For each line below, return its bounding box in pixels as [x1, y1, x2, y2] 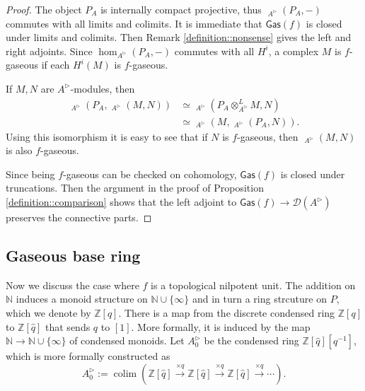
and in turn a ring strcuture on [192, 291, 327, 306]
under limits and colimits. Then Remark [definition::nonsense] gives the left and [6, 30, 352, 45]
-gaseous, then [237, 129, 299, 144]
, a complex [268, 43, 319, 58]
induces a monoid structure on [16, 291, 148, 306]
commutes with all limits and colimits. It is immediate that [6, 16, 262, 30]
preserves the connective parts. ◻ [6, 210, 152, 224]
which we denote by [6, 305, 91, 320]
